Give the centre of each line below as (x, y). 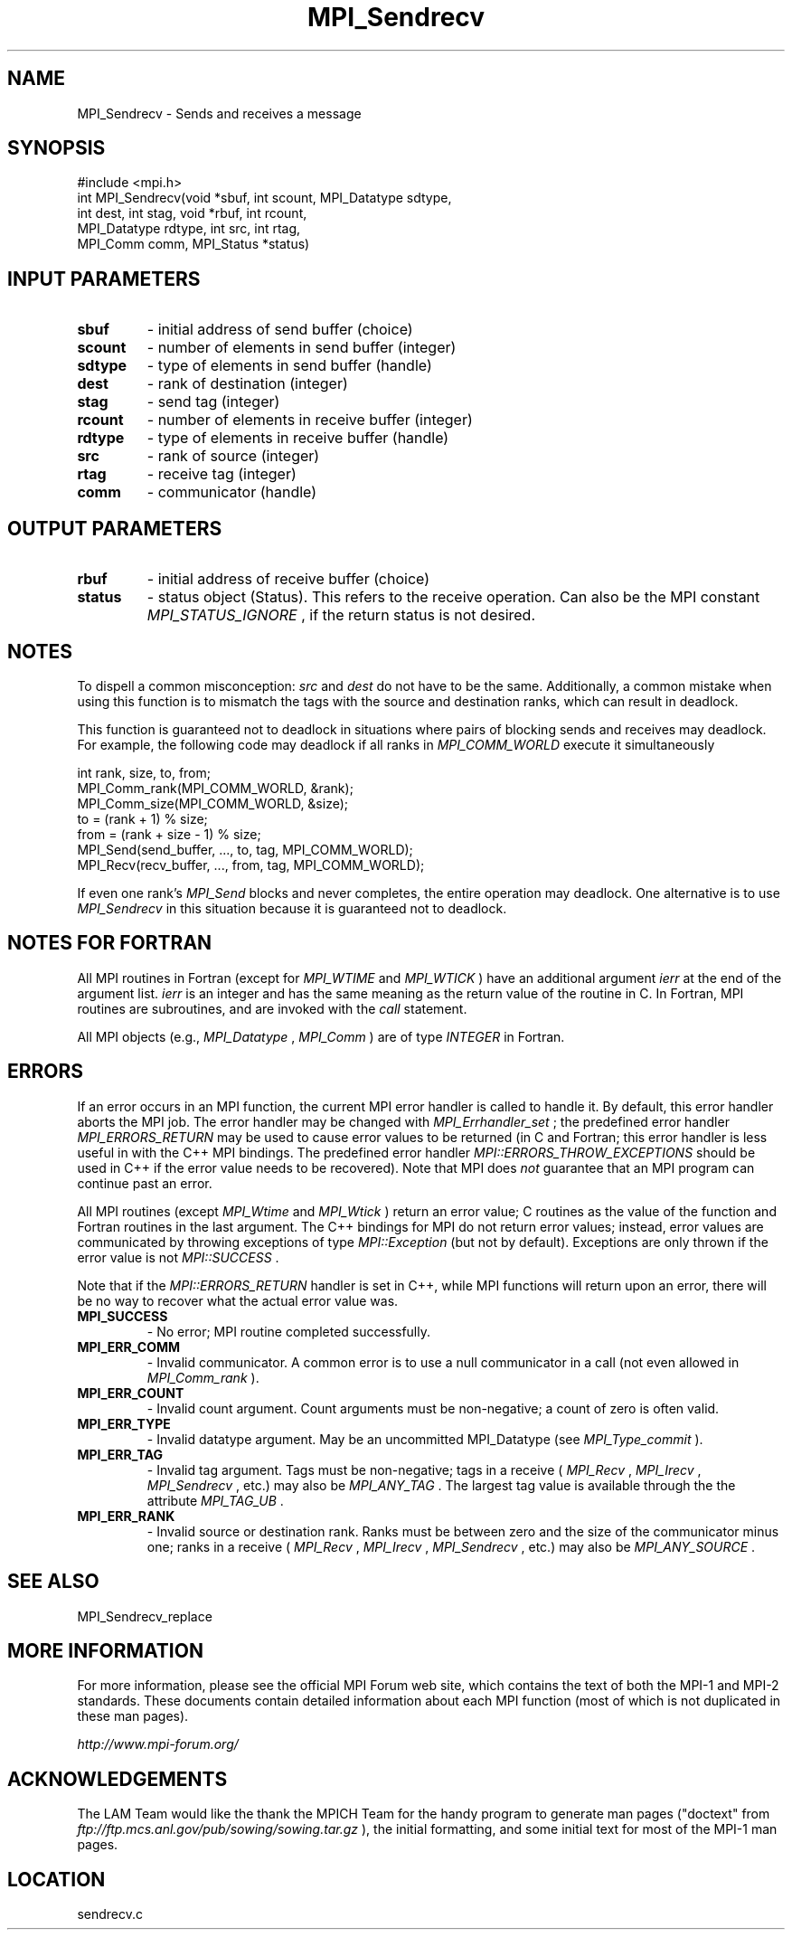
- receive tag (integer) (222, 474)
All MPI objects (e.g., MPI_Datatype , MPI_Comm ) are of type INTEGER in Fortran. (321, 1036)
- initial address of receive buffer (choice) (288, 579)
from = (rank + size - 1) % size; (169, 834)
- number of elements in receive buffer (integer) (310, 420)
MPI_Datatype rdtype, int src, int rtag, (189, 229)
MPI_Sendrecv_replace (145, 1616)
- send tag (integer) (213, 402)
